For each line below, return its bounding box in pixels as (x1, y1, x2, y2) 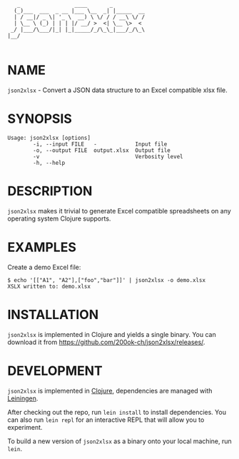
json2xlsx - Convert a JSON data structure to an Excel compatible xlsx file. (7, 86, 228, 94)
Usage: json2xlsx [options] (7, 134, 91, 141)
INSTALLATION (7, 306, 98, 323)
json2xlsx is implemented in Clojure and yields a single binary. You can (7, 330, 216, 338)
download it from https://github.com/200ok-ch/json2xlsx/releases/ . (7, 338, 205, 346)
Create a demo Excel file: (7, 263, 81, 271)
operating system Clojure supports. (7, 214, 111, 223)
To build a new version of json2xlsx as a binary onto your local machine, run (7, 437, 232, 445)
